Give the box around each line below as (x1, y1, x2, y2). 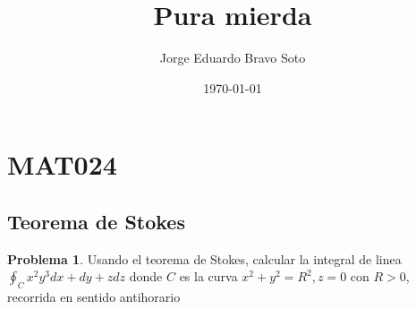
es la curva (179, 267, 238, 286)
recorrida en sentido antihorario (7, 288, 181, 306)
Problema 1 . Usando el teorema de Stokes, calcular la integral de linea (7, 249, 402, 268)
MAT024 (7, 146, 117, 183)
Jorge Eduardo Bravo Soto (159, 48, 306, 67)
